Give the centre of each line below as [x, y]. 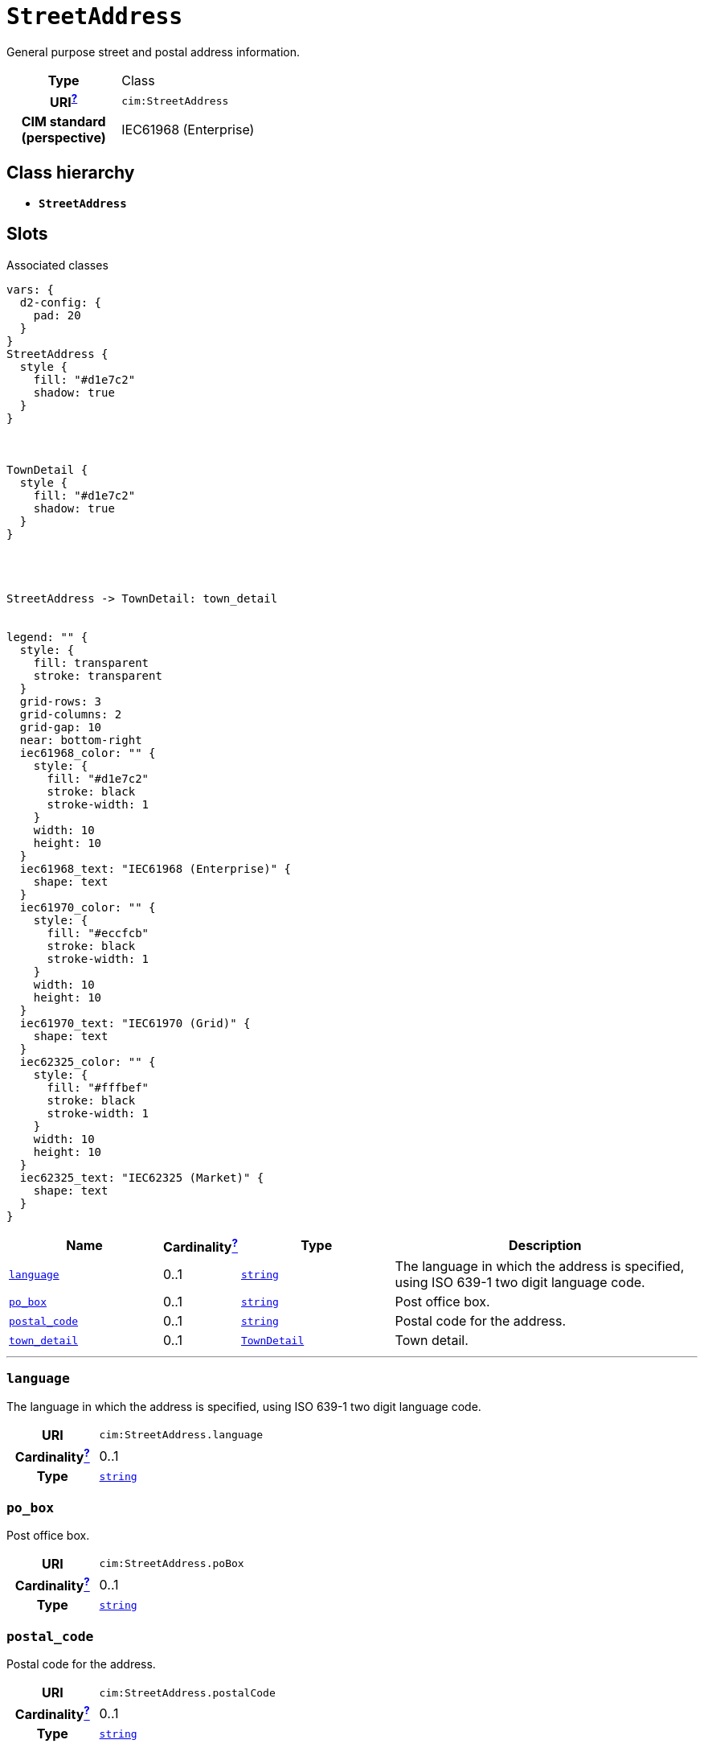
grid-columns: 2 [71, 714]
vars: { [31, 289]
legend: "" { [47, 637]
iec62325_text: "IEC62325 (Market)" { [142, 1177]
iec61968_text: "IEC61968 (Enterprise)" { [156, 868]
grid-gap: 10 [61, 727]
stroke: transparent [98, 675]
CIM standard [63, 122]
